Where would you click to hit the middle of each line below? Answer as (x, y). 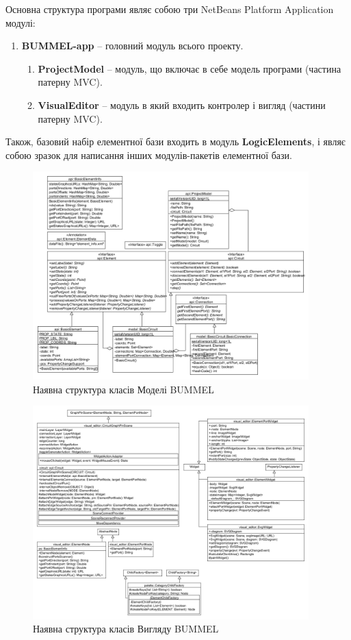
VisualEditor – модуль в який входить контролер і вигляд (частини (182, 104)
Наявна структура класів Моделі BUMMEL (123, 389)
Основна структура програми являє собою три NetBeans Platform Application (170, 9)
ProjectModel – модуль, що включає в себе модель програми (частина (190, 68)
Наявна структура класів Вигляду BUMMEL (126, 629)
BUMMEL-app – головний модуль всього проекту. (132, 46)
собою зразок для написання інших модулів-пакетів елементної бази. (149, 155)
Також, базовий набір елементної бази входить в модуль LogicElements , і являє (175, 141)
